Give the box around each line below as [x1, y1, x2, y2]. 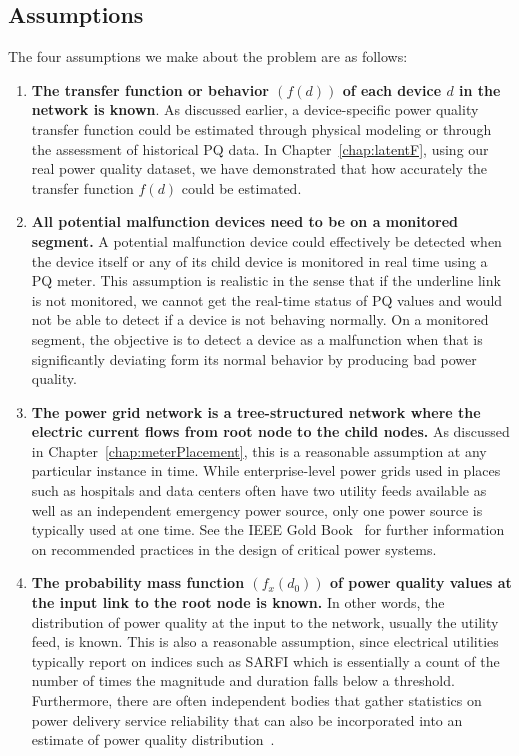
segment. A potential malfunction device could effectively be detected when [31, 230, 502, 251]
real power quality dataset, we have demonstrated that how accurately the [31, 158, 488, 179]
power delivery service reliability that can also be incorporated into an [31, 709, 463, 730]
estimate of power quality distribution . [31, 729, 275, 750]
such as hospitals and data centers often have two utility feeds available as [31, 480, 487, 501]
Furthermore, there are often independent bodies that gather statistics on [31, 690, 482, 711]
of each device [342, 79, 442, 100]
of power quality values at [330, 572, 512, 593]
